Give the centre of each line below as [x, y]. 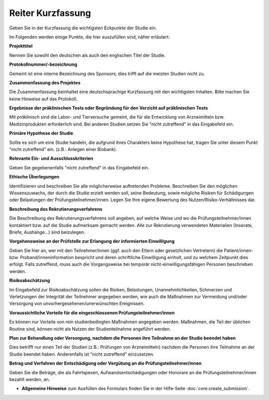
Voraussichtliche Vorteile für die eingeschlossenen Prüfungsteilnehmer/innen [92, 313]
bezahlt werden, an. [30, 379]
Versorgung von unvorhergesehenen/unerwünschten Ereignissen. [77, 303]
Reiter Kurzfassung [50, 13]
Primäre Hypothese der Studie [41, 133]
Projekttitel [21, 46]
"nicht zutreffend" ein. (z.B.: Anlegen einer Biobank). [63, 149]
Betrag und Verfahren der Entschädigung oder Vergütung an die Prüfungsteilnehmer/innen [105, 363]
